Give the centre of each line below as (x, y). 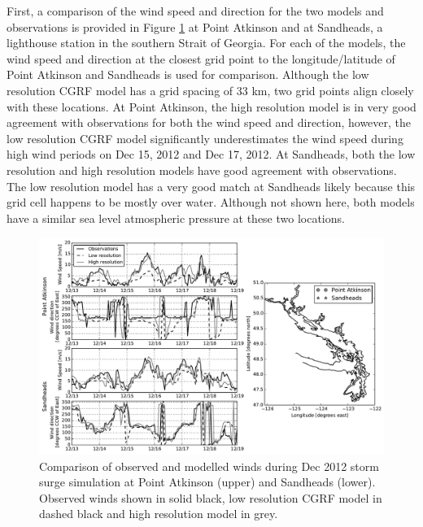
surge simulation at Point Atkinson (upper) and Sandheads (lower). (207, 482)
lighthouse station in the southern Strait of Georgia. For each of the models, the (206, 43)
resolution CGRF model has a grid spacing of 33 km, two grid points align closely (210, 90)
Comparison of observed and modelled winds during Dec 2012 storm (209, 466)
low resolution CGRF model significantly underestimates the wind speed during (205, 138)
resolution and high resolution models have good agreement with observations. (202, 170)
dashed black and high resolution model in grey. (159, 514)
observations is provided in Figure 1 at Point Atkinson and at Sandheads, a (195, 26)
